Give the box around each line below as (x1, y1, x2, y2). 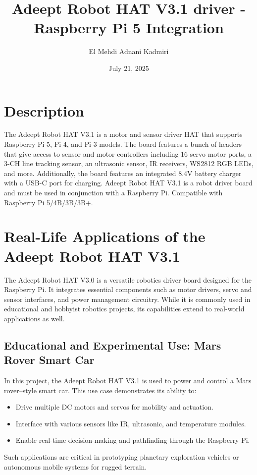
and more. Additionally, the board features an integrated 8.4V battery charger (4, 168, 242, 178)
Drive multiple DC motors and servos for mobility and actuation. (15, 402, 213, 412)
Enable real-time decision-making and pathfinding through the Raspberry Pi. (15, 435, 250, 445)
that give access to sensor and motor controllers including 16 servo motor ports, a (4, 148, 252, 159)
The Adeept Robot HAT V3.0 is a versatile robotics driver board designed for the (4, 274, 252, 285)
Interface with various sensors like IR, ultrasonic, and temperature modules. (15, 418, 246, 428)
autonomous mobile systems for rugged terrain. (4, 461, 147, 472)
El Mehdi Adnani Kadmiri (89, 46, 169, 57)
